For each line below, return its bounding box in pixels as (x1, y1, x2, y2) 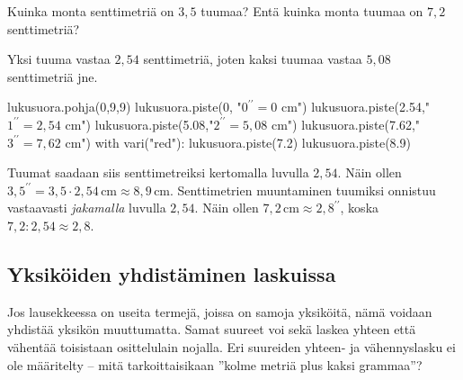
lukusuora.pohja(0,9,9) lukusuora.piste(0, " (7, 97, 242, 116)
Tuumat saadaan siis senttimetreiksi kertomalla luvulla (7, 163, 309, 182)
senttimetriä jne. (7, 67, 98, 86)
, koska (340, 198, 379, 217)
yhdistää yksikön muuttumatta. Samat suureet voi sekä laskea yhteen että (7, 320, 416, 339)
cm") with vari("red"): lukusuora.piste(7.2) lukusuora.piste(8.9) (65, 132, 411, 151)
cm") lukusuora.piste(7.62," (271, 114, 421, 133)
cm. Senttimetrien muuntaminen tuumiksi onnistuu (154, 180, 436, 199)
